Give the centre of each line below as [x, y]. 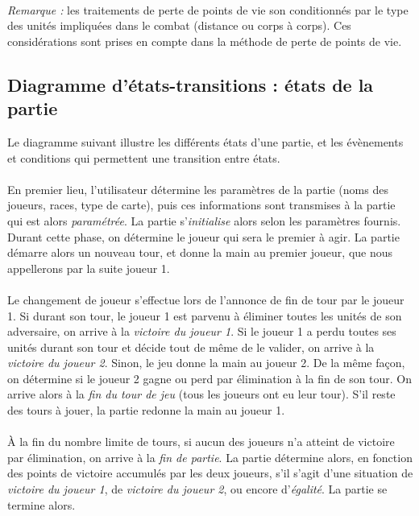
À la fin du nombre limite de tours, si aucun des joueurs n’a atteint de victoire [201, 442]
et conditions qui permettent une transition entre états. [144, 157]
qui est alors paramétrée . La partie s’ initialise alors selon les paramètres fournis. [204, 220]
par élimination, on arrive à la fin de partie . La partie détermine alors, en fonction [210, 457]
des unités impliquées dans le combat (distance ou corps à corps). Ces [179, 25]
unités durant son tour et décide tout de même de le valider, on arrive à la [191, 347]
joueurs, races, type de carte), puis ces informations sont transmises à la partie [201, 205]
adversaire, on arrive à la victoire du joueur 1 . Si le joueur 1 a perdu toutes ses [202, 331]
